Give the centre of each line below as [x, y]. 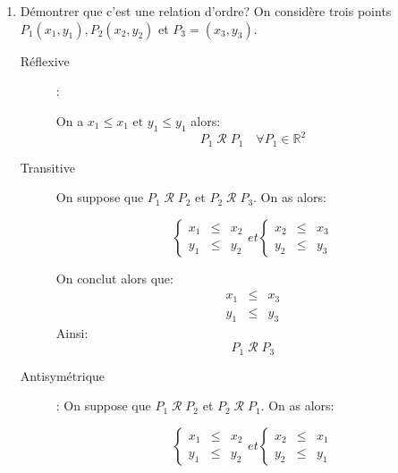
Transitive [47, 167]
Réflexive [45, 60]
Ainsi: [72, 332]
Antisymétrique [63, 375]
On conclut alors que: [114, 278]
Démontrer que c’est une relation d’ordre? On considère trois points [206, 11]
